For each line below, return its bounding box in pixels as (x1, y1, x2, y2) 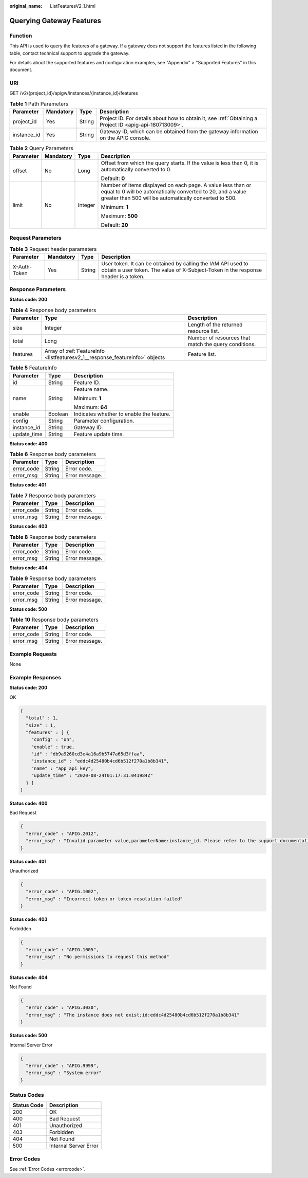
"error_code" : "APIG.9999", (26, 1062, 100, 1068)
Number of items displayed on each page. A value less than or (101, 182, 252, 189)
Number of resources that (187, 334, 251, 341)
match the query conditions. (187, 341, 256, 348)
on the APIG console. (99, 134, 151, 141)
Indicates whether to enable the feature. (73, 410, 171, 418)
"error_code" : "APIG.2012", (26, 830, 100, 837)
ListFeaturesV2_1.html (50, 3, 96, 9)
